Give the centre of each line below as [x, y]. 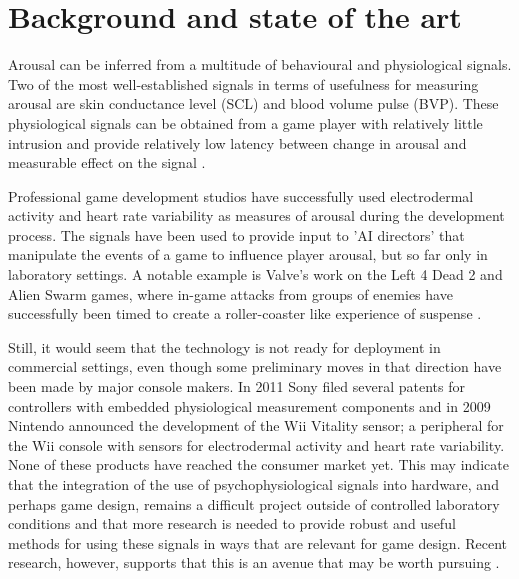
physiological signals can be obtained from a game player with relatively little [245, 122]
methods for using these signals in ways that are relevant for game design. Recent [257, 542]
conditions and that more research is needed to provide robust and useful [232, 523]
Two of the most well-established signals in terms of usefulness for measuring [243, 83]
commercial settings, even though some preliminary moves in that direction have [255, 366]
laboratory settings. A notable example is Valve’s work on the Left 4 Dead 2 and [255, 274]
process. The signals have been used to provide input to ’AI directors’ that [236, 234]
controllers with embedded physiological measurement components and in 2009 [249, 405]
